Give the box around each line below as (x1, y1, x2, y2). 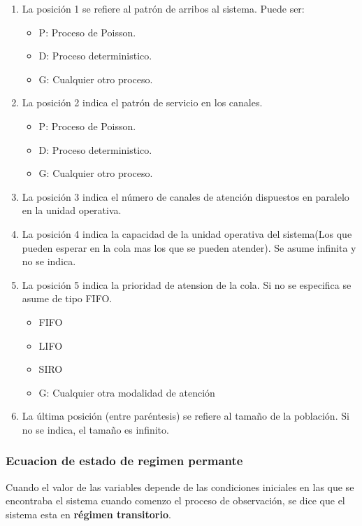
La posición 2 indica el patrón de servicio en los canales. (22, 95, 263, 110)
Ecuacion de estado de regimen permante (6, 452, 243, 469)
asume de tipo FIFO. (22, 291, 113, 306)
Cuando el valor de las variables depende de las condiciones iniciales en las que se (6, 479, 354, 494)
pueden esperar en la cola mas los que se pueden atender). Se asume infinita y (22, 240, 356, 255)
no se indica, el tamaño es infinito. (22, 422, 169, 436)
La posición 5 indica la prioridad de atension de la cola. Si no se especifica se (22, 277, 352, 292)
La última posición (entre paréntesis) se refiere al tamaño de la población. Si (22, 408, 349, 423)
